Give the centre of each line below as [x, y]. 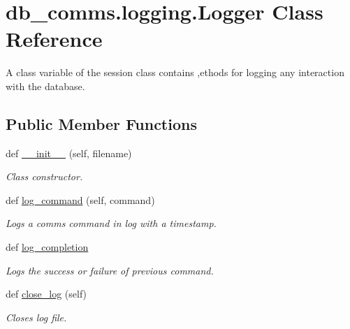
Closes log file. [36, 317]
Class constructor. [44, 176]
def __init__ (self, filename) [69, 153]
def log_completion [47, 247]
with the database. [45, 86]
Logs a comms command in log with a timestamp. [111, 223]
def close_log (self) [46, 294]
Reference [54, 39]
